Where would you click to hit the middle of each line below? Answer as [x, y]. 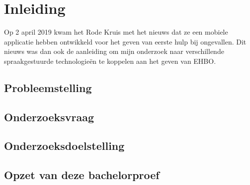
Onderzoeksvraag [49, 116]
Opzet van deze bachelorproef [82, 175]
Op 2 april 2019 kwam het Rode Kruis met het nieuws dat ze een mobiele [116, 32]
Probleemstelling [48, 87]
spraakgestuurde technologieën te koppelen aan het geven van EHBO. [110, 61]
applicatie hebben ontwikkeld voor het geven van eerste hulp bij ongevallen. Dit [125, 41]
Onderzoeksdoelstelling [64, 146]
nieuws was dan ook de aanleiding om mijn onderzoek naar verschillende [114, 51]
